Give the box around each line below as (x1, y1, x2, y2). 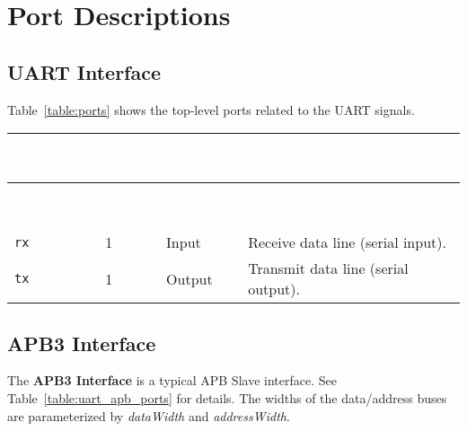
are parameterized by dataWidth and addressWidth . (7, 406, 290, 425)
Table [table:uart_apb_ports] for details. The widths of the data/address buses (7, 388, 447, 407)
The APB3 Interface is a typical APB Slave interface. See (7, 371, 337, 390)
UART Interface (7, 57, 162, 85)
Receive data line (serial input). (248, 232, 446, 253)
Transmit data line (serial (248, 258, 409, 279)
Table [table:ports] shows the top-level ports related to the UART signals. (7, 100, 415, 119)
